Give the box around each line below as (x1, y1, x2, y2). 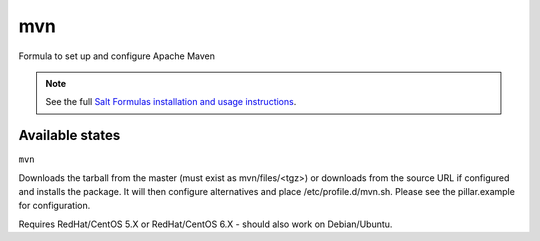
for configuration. (18, 200, 91, 212)
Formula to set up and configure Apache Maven (18, 50, 215, 62)
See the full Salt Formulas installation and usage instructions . (45, 96, 297, 108)
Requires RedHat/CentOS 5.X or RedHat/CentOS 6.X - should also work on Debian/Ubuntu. (18, 218, 393, 230)
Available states (18, 127, 121, 144)
